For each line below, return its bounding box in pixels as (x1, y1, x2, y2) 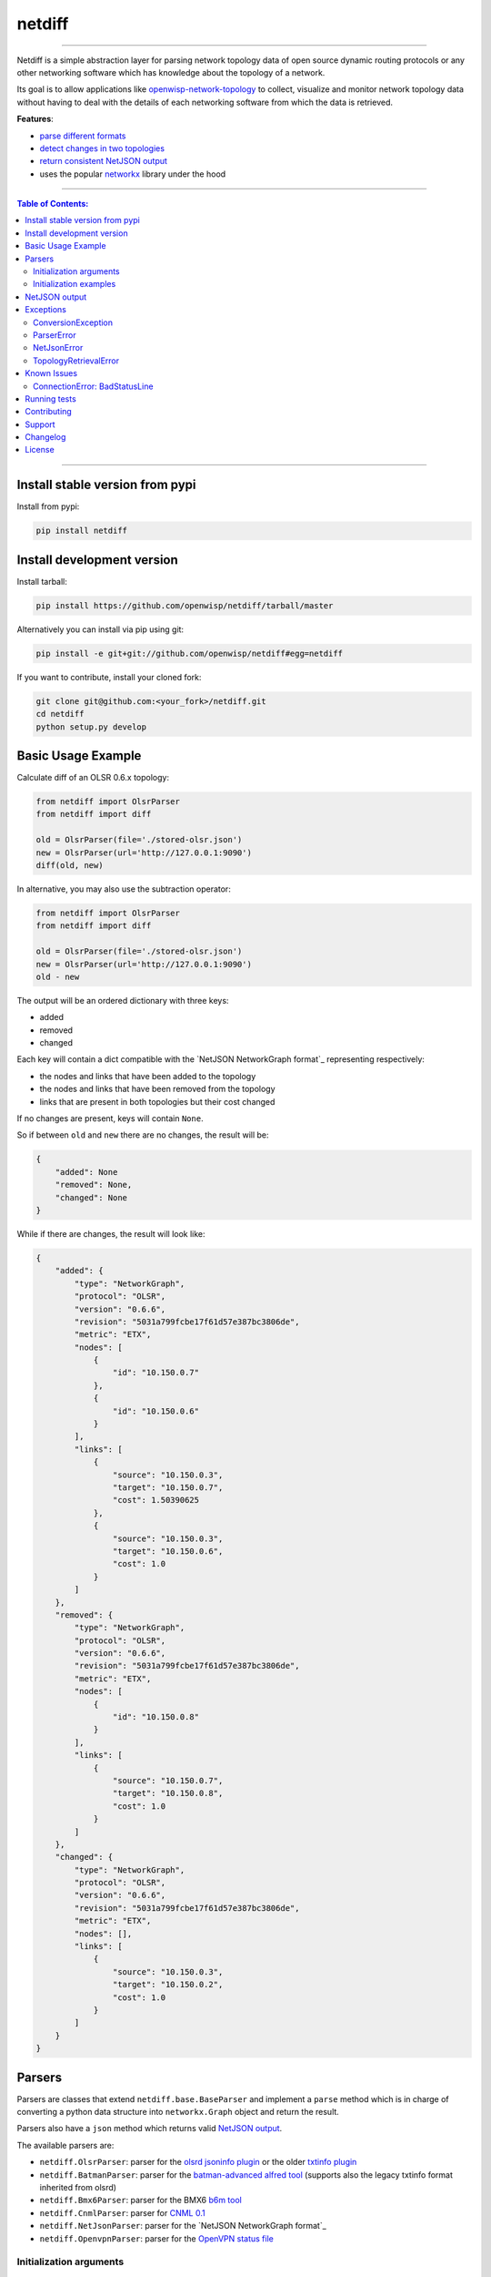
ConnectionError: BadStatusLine (33, 381, 154, 392)
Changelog (25, 432, 66, 443)
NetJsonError (33, 342, 84, 353)
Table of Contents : (16, 199, 89, 209)
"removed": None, (55, 1179, 133, 1190)
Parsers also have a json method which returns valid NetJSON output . (16, 2123, 283, 2134)
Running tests (25, 393, 76, 404)
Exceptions (25, 304, 67, 315)
